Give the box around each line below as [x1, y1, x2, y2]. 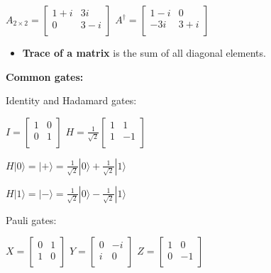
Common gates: [6, 69, 84, 84]
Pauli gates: [6, 212, 57, 227]
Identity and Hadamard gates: [6, 93, 137, 108]
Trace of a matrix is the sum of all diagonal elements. [22, 45, 266, 60]
